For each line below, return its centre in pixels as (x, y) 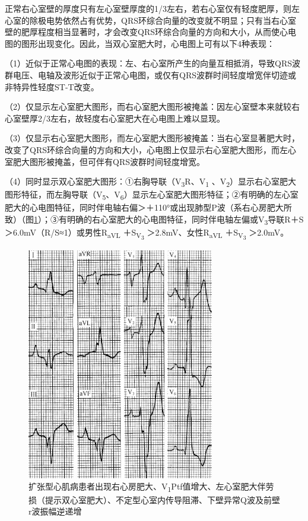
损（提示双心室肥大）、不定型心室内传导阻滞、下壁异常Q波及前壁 (154, 499)
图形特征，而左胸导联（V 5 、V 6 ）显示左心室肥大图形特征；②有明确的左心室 (152, 195)
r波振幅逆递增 (55, 511)
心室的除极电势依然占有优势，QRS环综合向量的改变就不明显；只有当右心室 (150, 20)
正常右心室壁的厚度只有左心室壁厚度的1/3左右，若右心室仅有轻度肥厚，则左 (152, 8)
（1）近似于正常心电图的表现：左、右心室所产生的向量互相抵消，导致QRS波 (153, 63)
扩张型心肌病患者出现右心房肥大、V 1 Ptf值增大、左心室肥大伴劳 (151, 487)
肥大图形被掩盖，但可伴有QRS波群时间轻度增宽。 (109, 161)
